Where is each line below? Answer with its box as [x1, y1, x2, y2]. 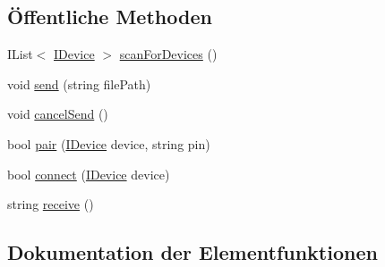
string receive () [7, 195, 94, 213]
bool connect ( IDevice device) [7, 164, 170, 183]
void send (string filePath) [7, 74, 151, 93]
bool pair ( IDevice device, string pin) [7, 134, 210, 153]
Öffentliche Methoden [7, 3, 212, 30]
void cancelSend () [7, 104, 108, 123]
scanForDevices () [119, 45, 218, 63]
